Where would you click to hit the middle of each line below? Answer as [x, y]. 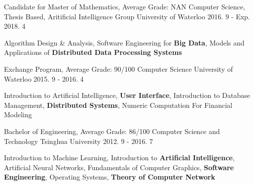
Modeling [18, 115]
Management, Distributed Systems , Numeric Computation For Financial [118, 105]
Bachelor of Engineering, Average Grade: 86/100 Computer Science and [112, 131]
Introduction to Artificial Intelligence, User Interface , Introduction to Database [127, 95]
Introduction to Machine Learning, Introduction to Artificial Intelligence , [119, 158]
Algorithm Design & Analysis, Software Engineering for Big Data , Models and [124, 42]
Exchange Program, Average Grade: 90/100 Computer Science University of [118, 69]
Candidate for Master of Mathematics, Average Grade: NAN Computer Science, [125, 6]
